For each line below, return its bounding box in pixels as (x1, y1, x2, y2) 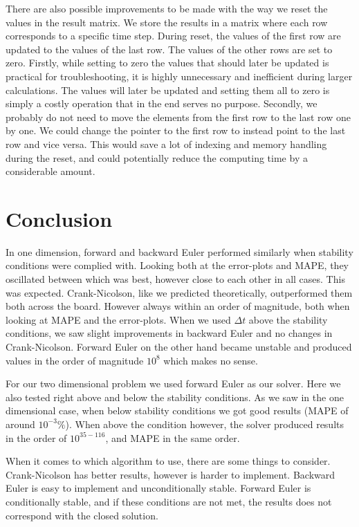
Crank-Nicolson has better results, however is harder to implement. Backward (6, 467, 335, 481)
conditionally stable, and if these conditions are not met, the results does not (6, 494, 332, 508)
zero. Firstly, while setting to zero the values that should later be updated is (6, 55, 329, 70)
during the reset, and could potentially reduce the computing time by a (6, 150, 308, 165)
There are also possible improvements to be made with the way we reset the (6, 1, 328, 15)
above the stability (248, 312, 328, 326)
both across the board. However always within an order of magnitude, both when (6, 299, 350, 313)
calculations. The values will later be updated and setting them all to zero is (6, 82, 330, 97)
